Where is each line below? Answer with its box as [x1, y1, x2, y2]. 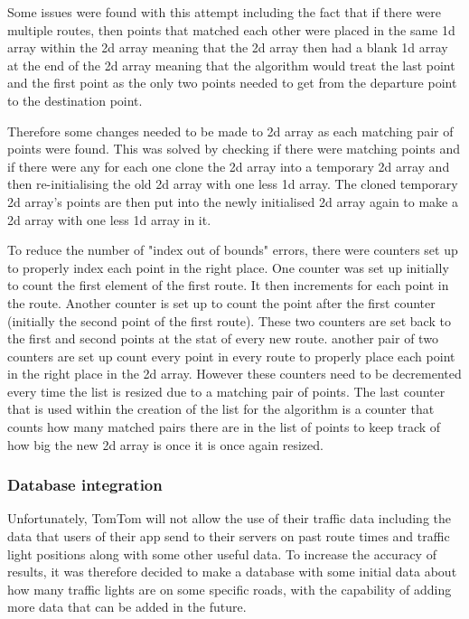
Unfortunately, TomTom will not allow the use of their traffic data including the [7, 509, 452, 528]
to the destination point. [7, 90, 143, 109]
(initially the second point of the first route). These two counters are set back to [7, 311, 451, 330]
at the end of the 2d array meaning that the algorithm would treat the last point [7, 55, 455, 74]
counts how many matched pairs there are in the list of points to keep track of [7, 417, 441, 436]
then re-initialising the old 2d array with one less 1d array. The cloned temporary [7, 174, 458, 193]
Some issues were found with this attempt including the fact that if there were [7, 3, 441, 21]
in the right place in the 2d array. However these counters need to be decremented [7, 364, 462, 383]
